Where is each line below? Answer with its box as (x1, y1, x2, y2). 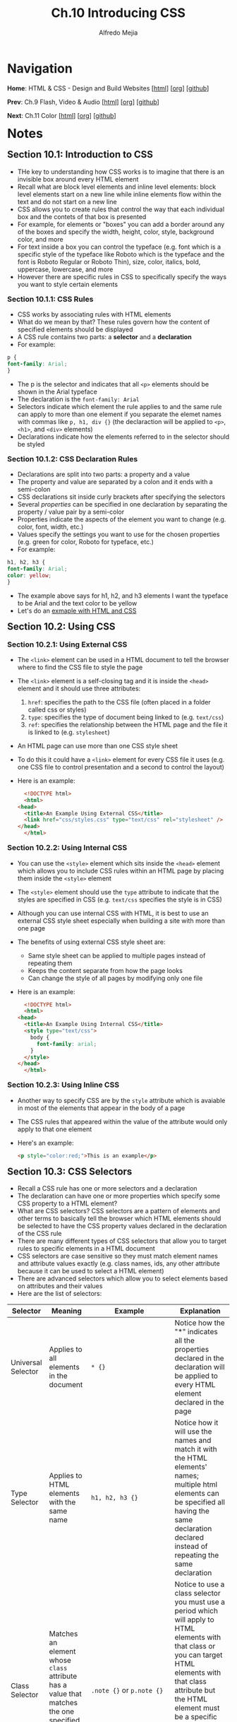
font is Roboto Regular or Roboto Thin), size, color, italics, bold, (17, 257, 201, 266)
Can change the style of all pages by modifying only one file (28, 974, 203, 982)
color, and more (17, 235, 63, 243)
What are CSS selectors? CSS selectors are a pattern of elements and (17, 1207, 221, 1215)
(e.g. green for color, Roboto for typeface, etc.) (17, 538, 154, 546)
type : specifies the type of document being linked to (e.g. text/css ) (28, 712, 224, 721)
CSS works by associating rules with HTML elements (17, 310, 171, 319)
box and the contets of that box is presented (17, 212, 147, 220)
